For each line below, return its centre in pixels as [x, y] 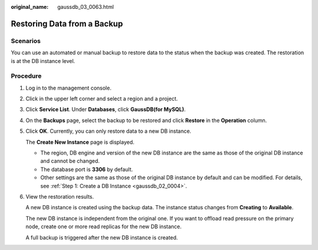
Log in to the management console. [69, 88]
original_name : [30, 7]
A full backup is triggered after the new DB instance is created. [102, 237]
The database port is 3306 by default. [87, 169]
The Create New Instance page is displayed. [80, 142]
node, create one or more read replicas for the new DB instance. [104, 226]
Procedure [26, 76]
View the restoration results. [60, 196]
